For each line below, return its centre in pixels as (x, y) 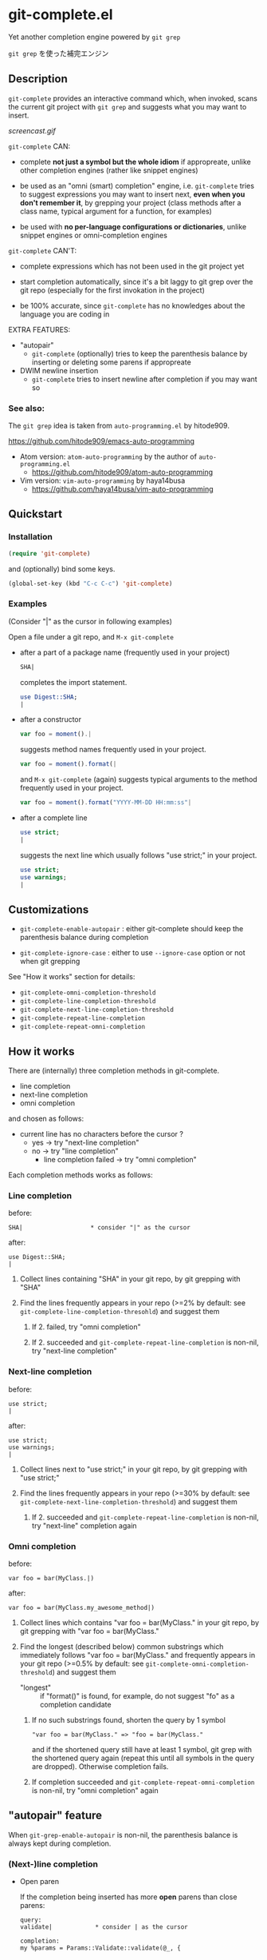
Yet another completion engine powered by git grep (94, 37)
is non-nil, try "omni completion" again (95, 1790)
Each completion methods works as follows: (80, 1175)
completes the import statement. (73, 682)
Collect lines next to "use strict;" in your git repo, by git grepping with (133, 1469)
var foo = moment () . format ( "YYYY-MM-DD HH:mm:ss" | (106, 803)
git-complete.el (61, 15)
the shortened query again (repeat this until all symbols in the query (143, 1758)
